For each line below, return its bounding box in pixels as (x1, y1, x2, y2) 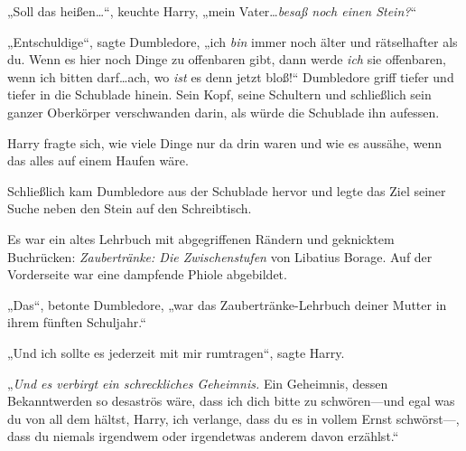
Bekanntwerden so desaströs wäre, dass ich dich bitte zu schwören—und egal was (7, 391, 455, 410)
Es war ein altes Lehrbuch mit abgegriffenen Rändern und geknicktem (7, 229, 395, 248)
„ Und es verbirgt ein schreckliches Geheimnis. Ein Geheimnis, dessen (7, 373, 388, 392)
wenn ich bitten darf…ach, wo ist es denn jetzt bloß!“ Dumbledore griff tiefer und (7, 67, 454, 86)
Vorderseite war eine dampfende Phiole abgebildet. (7, 265, 287, 284)
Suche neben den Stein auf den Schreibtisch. (7, 199, 252, 218)
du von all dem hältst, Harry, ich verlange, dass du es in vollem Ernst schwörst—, (7, 409, 460, 428)
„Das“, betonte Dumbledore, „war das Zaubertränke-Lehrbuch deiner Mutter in (7, 295, 447, 314)
